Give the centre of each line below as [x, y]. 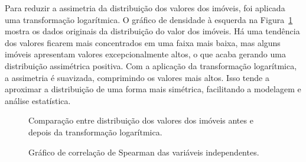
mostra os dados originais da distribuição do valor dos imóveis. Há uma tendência [152, 31]
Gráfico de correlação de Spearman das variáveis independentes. [144, 152]
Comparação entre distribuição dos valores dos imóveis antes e [141, 120]
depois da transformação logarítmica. [95, 132]
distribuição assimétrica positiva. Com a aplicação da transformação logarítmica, [151, 65]
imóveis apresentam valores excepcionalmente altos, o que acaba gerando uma [145, 54]
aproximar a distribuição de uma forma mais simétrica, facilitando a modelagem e [153, 89]
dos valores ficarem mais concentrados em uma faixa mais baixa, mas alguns [143, 42]
